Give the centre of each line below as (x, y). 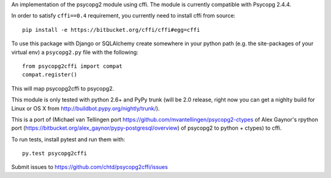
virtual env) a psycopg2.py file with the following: (75, 52)
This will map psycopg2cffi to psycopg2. (63, 88)
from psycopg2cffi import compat (72, 66)
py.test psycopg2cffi (55, 154)
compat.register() (50, 75)
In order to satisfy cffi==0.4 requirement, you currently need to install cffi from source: (124, 16)
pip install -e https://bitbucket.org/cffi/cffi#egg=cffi (111, 30)
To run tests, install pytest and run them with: (68, 139)
